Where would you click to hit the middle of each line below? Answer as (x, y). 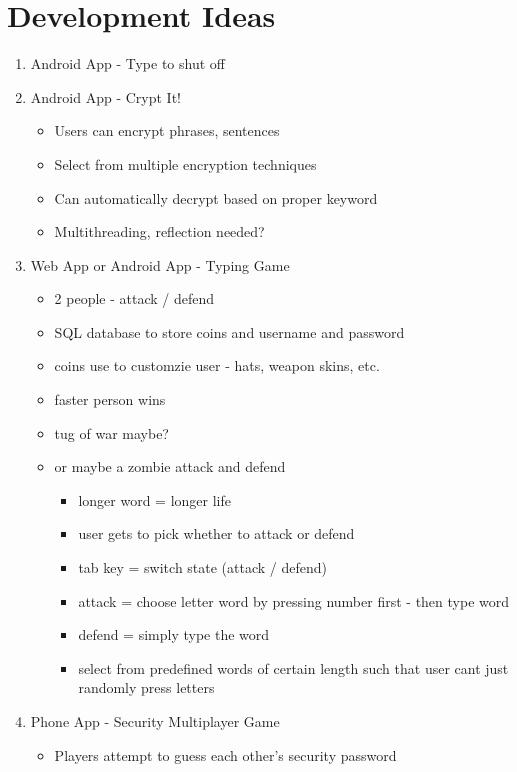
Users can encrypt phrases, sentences (167, 130)
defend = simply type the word (174, 634)
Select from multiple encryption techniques (185, 163)
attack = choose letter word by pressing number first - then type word (294, 600)
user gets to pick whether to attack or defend (216, 533)
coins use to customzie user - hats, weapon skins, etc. (217, 365)
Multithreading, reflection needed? (159, 231)
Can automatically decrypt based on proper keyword (216, 197)
